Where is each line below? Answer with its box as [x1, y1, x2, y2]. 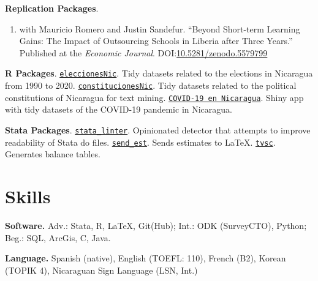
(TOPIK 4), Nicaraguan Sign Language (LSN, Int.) [5, 263, 198, 276]
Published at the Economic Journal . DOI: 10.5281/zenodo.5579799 [19, 46, 268, 59]
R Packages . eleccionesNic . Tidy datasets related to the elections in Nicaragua [5, 67, 313, 80]
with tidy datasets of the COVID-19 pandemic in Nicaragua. [5, 103, 232, 116]
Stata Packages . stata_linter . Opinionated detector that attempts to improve [5, 123, 311, 136]
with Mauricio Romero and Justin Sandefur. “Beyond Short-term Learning [19, 22, 300, 35]
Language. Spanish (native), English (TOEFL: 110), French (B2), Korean [5, 252, 286, 264]
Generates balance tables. [5, 148, 100, 160]
